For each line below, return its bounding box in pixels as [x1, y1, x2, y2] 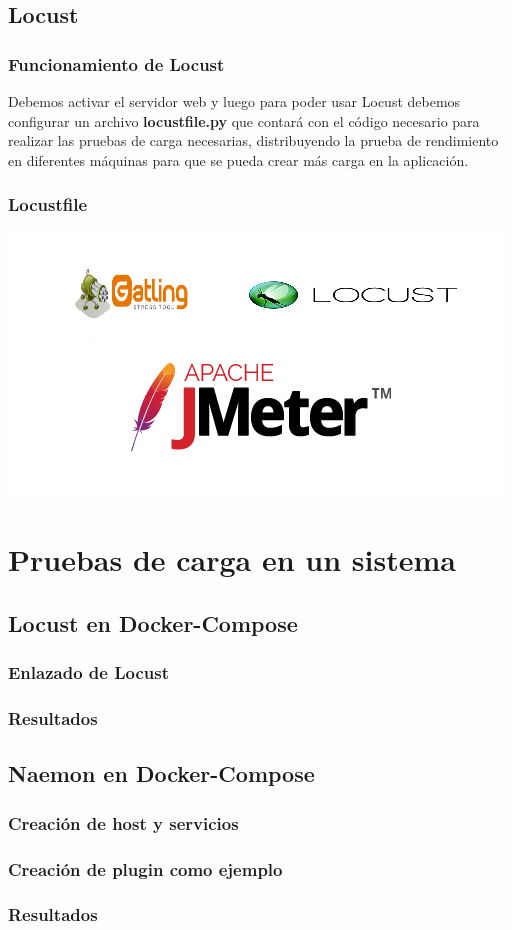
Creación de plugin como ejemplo [8, 856, 283, 881]
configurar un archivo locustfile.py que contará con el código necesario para [8, 110, 480, 131]
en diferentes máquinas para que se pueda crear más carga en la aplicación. [8, 149, 469, 170]
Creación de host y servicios [8, 810, 239, 835]
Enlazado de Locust [8, 660, 169, 685]
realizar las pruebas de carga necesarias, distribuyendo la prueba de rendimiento [8, 130, 499, 151]
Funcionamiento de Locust [8, 51, 225, 76]
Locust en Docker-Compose [8, 607, 298, 638]
